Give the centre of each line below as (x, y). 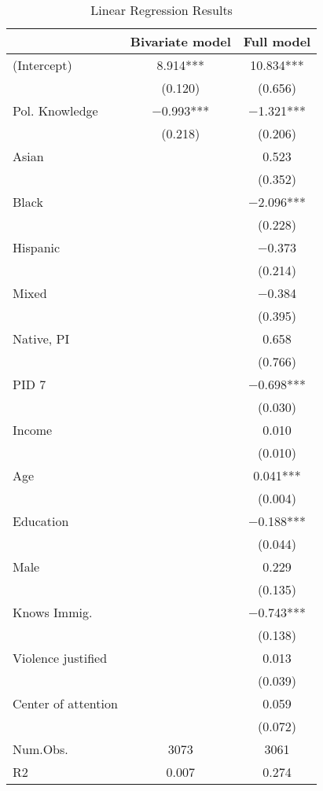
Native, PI (41, 338)
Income (33, 430)
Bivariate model (180, 41)
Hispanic (37, 247)
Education (41, 521)
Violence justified (60, 658)
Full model (277, 41)
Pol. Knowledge (55, 110)
